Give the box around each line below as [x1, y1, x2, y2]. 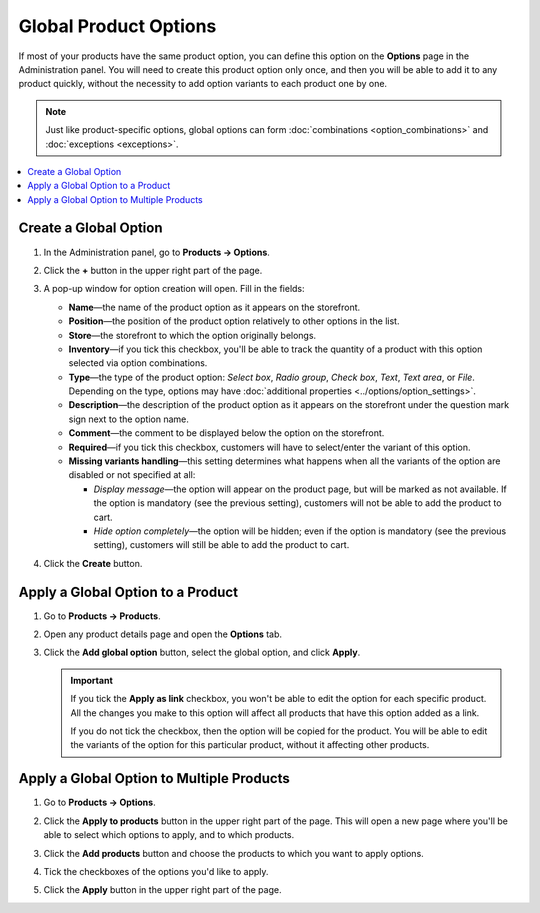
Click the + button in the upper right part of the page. [43, 264, 263, 276]
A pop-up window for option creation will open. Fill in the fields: [43, 283, 305, 295]
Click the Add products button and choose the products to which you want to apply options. [43, 847, 424, 859]
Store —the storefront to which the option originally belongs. [68, 329, 317, 341]
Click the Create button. [43, 557, 143, 569]
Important [70, 674, 114, 686]
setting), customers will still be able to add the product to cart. [93, 539, 350, 551]
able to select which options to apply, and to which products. [43, 829, 295, 841]
